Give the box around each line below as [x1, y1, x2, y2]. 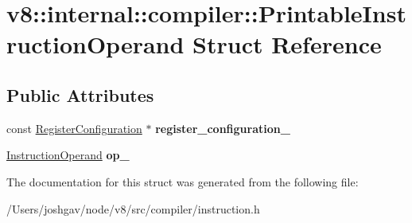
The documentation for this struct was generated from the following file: [6, 173, 359, 190]
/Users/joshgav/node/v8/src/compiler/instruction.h [6, 200, 260, 217]
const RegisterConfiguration [6, 119, 142, 136]
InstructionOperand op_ [6, 147, 130, 163]
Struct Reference [192, 28, 382, 61]
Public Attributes [6, 82, 154, 107]
